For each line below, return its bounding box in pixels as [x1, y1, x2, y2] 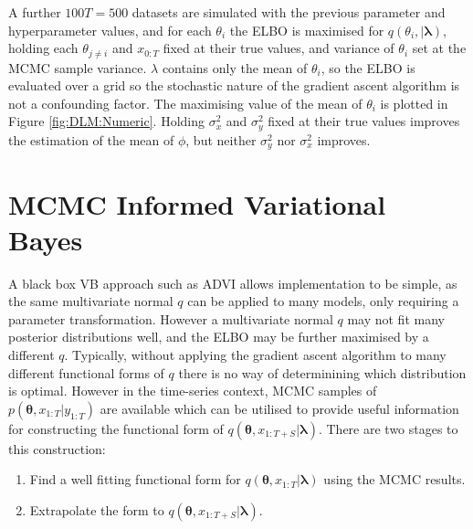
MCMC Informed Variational [8, 185, 386, 222]
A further [8, 3, 61, 21]
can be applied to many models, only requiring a [187, 291, 459, 311]
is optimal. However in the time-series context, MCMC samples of [8, 381, 377, 400]
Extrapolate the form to [29, 500, 164, 519]
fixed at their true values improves [268, 111, 460, 131]
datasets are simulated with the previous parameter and [131, 3, 446, 21]
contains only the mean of [162, 58, 308, 77]
